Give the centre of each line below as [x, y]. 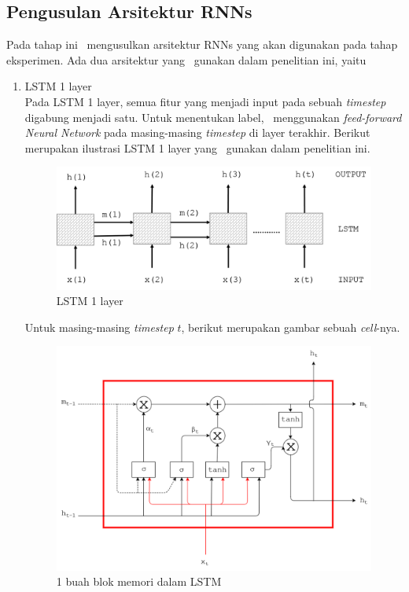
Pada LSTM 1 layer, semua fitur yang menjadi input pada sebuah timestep [205, 101]
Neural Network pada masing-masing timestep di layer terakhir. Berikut [197, 132]
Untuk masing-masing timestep [99, 327]
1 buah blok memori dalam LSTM [139, 581]
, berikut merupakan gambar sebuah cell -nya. [291, 327]
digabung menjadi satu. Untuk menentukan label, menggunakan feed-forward [213, 117]
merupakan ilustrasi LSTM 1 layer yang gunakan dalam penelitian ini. [197, 147]
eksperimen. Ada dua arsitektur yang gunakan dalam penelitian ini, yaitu [186, 59]
